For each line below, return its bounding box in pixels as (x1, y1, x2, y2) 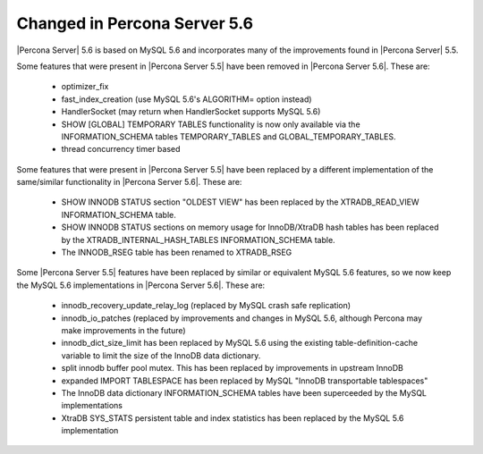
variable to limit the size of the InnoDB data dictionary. (61, 349, 261, 361)
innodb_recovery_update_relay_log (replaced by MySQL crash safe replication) (61, 300, 352, 311)
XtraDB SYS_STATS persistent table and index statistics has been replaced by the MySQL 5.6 (61, 412, 404, 424)
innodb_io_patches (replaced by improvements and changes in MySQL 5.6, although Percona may (61, 313, 423, 324)
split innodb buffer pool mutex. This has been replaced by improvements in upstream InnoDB (61, 363, 404, 374)
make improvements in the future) (61, 324, 187, 335)
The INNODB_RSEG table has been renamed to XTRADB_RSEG (61, 247, 292, 258)
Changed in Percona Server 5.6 (16, 13, 254, 33)
